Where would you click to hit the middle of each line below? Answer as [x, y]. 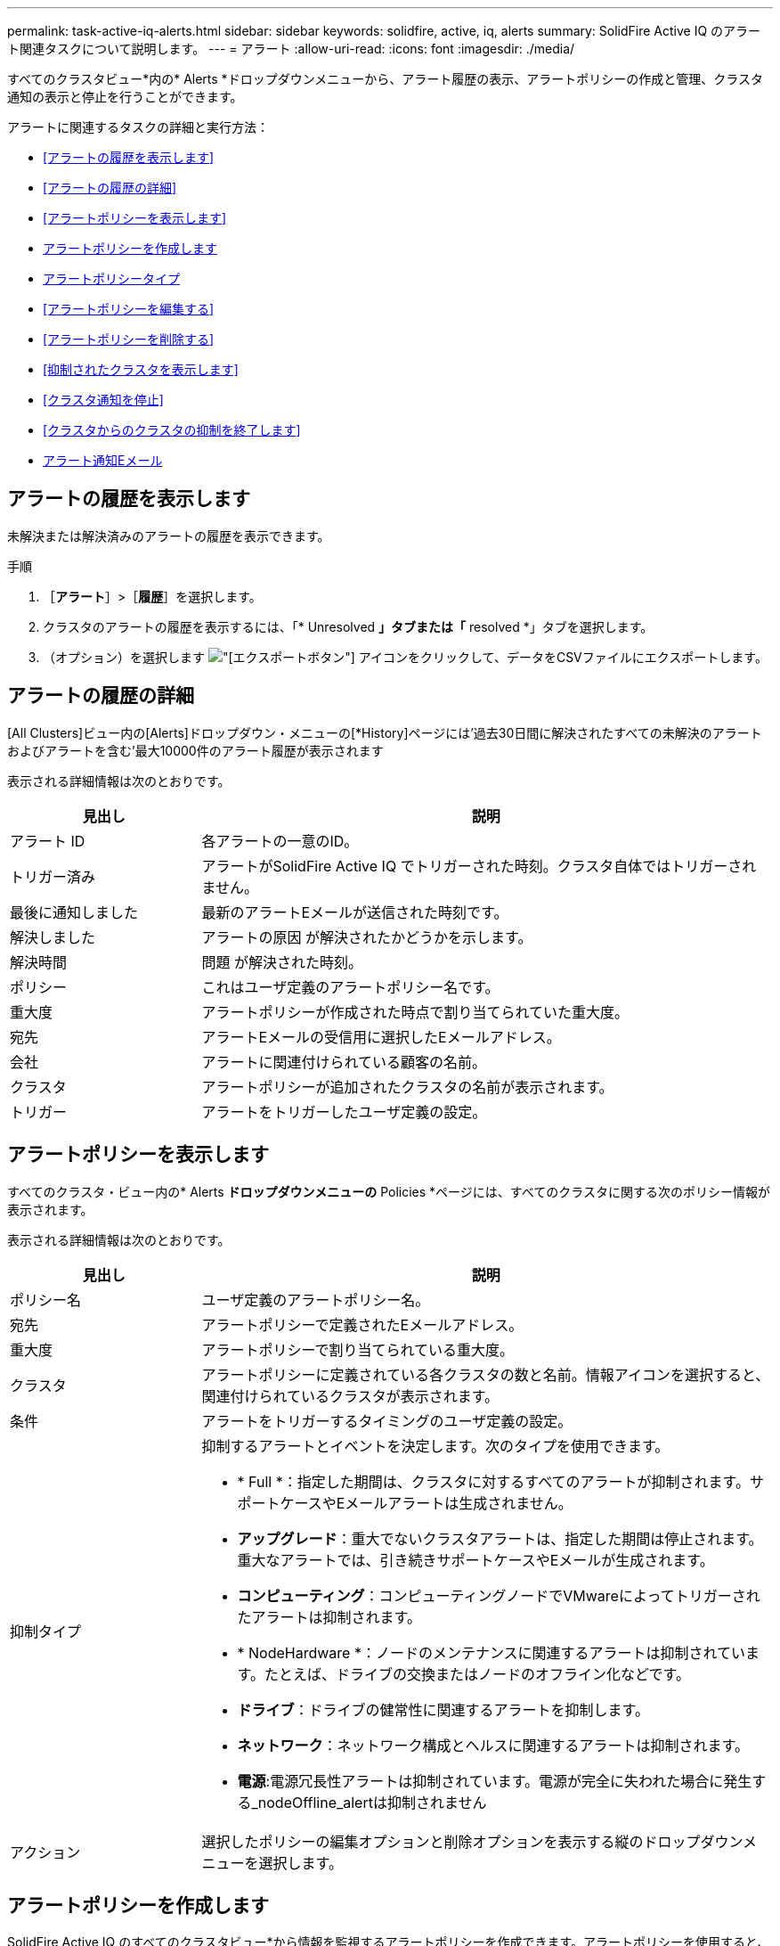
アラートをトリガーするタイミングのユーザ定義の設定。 [387, 1421]
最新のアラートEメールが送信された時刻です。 [355, 912]
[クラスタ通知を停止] [103, 400]
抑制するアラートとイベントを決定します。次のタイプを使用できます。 [435, 1446]
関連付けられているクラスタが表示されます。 [350, 1396]
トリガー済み [53, 876]
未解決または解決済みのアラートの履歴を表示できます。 [169, 536]
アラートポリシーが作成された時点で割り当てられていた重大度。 [415, 1012]
